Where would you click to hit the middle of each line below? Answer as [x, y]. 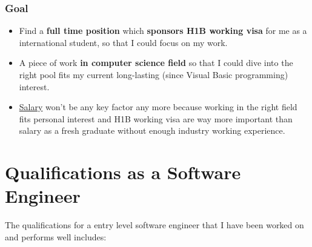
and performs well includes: [56, 236]
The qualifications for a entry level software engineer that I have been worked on [154, 225]
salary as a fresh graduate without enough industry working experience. [152, 130]
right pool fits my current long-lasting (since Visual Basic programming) [154, 74]
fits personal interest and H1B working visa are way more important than [156, 118]
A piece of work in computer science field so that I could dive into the [156, 63]
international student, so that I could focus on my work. [123, 42]
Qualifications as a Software [123, 172]
